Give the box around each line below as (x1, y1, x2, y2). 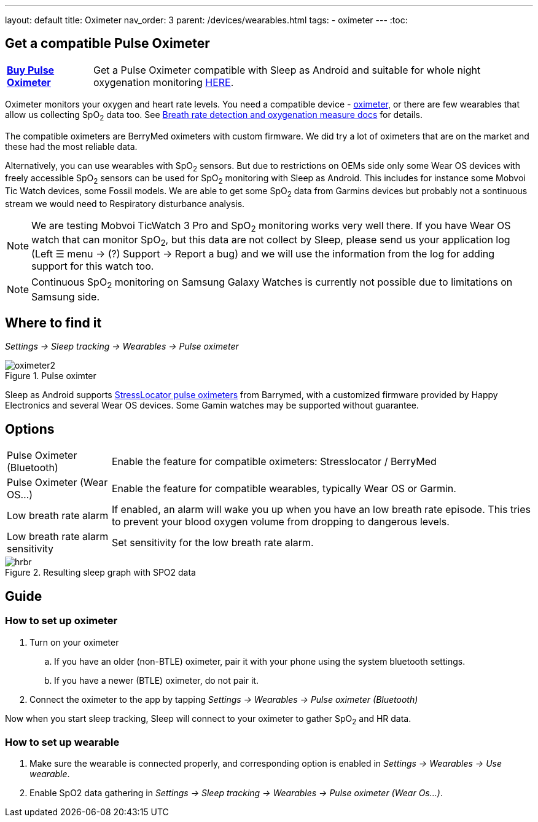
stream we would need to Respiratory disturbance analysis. (5, 198, 245, 209)
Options (5, 421, 55, 437)
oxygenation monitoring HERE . (93, 76, 234, 88)
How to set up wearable (5, 735, 120, 748)
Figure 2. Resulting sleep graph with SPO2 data (5, 567, 196, 578)
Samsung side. (31, 290, 100, 303)
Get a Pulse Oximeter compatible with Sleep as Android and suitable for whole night (93, 63, 481, 76)
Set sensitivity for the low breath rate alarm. (111, 536, 314, 549)
